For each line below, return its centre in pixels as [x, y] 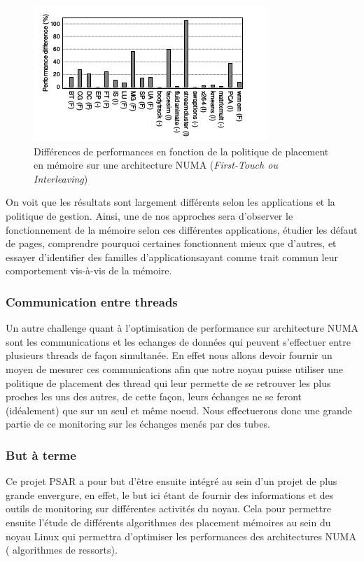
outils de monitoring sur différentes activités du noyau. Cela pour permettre [168, 508]
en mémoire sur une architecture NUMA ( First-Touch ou [156, 165]
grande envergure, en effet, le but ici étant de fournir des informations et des [170, 494]
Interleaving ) [61, 178]
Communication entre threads [92, 301]
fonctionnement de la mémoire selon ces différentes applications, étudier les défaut [182, 229]
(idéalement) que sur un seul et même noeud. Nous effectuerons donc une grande [179, 410]
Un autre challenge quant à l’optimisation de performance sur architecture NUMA [182, 328]
